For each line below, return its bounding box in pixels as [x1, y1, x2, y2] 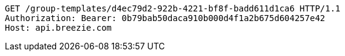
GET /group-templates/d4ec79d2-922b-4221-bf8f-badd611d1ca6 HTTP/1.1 [5, 4, 341, 13]
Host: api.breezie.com [5, 23, 112, 33]
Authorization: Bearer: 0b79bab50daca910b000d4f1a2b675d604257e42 [5, 13, 326, 23]
